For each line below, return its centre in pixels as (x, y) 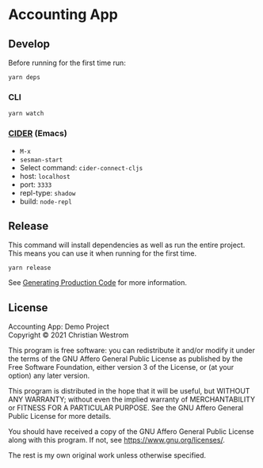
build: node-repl (46, 201)
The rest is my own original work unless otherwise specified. (107, 455)
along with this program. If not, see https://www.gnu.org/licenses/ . (117, 440)
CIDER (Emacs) (38, 134)
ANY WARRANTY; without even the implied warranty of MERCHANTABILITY (132, 400)
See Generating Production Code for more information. (98, 283)
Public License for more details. (60, 417)
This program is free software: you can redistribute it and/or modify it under (131, 351)
